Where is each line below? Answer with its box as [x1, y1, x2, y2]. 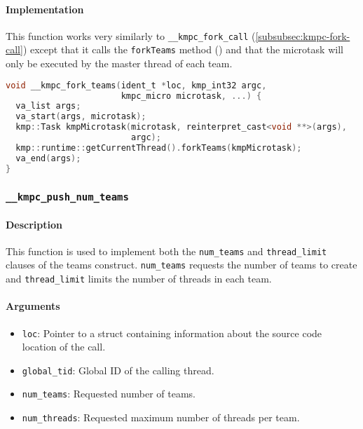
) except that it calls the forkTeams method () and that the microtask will [22, 42, 343, 57]
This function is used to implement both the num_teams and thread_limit [6, 243, 327, 258]
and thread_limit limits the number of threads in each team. [6, 271, 272, 286]
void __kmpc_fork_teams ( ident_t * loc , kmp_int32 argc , [6, 80, 267, 90]
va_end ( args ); [15, 153, 81, 163]
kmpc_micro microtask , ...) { [121, 90, 262, 101]
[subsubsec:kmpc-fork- [255, 28, 350, 43]
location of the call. [22, 339, 106, 354]
